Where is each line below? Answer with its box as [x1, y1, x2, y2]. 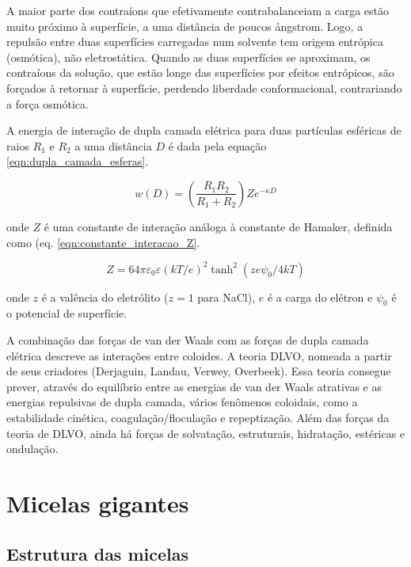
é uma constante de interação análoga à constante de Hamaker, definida [44, 218, 393, 234]
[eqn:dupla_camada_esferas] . [6, 153, 149, 169]
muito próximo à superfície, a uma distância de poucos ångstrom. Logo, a [6, 17, 363, 34]
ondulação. [6, 440, 59, 457]
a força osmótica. [6, 95, 89, 112]
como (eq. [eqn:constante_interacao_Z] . [6, 234, 200, 250]
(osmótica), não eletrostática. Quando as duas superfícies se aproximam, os [6, 48, 371, 65]
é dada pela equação [168, 137, 267, 154]
